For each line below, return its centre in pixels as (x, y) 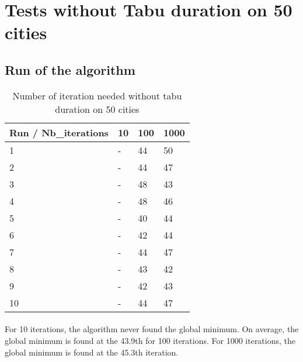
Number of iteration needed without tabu (97, 95)
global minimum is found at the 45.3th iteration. (92, 352)
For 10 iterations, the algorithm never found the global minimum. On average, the (152, 329)
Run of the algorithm (70, 69)
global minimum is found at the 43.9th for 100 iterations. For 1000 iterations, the (150, 340)
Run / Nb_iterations (59, 132)
